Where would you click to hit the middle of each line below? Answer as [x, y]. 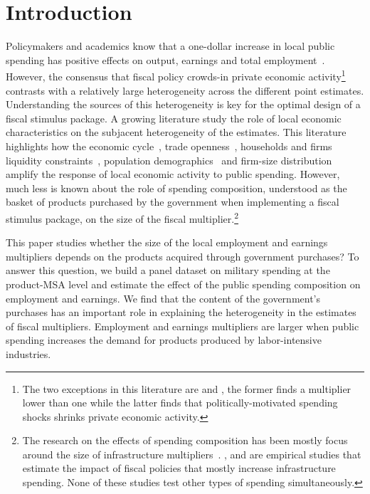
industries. [28, 353]
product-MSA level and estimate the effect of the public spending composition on [183, 284]
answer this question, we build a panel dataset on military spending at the [168, 270]
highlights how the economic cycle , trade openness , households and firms [169, 146]
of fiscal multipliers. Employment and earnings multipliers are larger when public [183, 326]
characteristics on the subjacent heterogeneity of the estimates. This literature [176, 132]
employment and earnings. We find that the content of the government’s [163, 298]
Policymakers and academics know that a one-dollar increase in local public [170, 46]
